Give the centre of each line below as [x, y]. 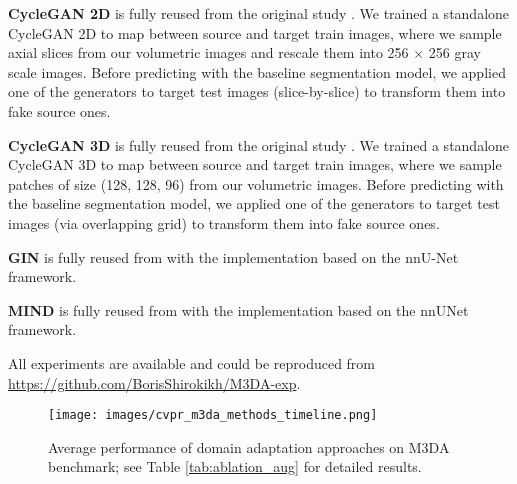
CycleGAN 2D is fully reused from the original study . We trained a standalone [259, 13]
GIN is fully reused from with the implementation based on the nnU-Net [233, 256]
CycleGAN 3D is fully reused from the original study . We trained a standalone [259, 144]
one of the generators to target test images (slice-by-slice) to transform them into [257, 91]
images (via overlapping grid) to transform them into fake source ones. [224, 222]
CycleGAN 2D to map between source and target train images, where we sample [255, 32]
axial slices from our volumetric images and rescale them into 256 [208, 52]
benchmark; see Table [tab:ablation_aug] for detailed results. [235, 466]
